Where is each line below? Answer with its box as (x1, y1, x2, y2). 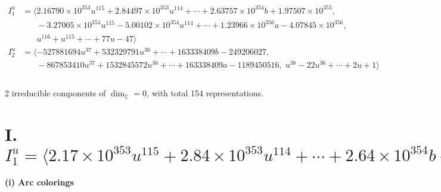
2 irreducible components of (5, 87, 106, 99)
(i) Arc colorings (5, 176, 74, 188)
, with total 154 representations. (147, 87, 263, 99)
